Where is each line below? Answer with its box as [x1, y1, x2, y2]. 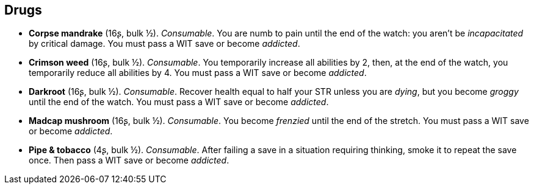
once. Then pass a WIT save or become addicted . [29, 155, 229, 166]
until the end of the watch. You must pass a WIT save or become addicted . [29, 97, 329, 108]
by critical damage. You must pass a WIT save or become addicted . [29, 38, 300, 49]
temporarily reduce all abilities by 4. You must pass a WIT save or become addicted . [29, 67, 367, 78]
